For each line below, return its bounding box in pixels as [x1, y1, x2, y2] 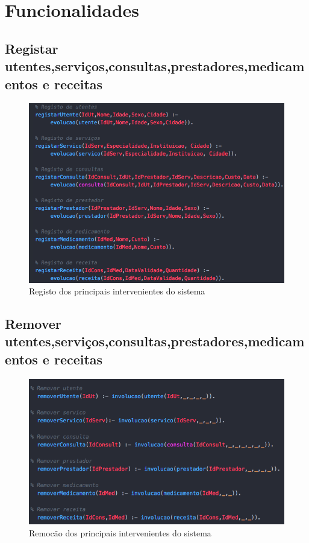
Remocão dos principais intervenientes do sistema [29, 527, 211, 539]
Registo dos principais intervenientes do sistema [29, 285, 205, 297]
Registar [5, 39, 58, 57]
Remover [5, 314, 61, 333]
